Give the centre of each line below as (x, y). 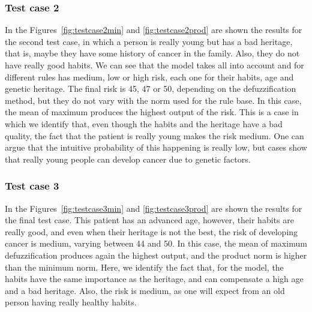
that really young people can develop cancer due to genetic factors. (128, 159)
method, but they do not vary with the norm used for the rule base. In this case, (153, 100)
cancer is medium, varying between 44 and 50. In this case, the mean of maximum (156, 243)
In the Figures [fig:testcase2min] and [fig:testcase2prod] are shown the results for (154, 30)
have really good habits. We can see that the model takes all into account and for (154, 65)
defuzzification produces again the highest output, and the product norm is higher (156, 255)
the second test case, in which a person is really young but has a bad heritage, (149, 41)
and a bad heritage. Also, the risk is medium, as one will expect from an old (145, 290)
